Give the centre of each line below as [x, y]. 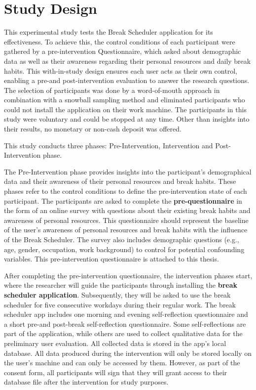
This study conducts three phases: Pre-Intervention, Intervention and [109, 145]
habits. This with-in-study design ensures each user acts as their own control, [121, 70]
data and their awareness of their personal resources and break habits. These [120, 181]
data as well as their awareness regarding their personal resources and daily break [128, 61]
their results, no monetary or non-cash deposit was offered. [93, 129]
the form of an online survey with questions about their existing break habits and [127, 210]
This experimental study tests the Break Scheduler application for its [109, 32]
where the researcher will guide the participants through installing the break [121, 285]
